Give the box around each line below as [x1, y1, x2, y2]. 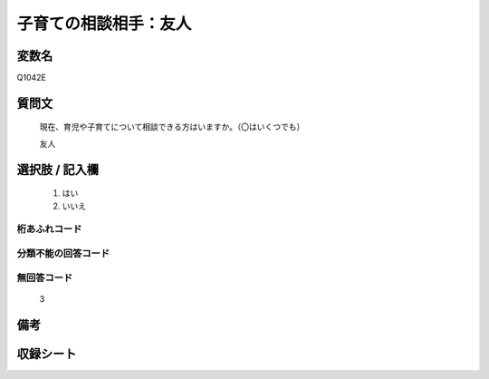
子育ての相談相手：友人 [16, 14, 192, 34]
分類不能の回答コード [16, 247, 110, 259]
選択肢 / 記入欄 [16, 161, 100, 177]
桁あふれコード [16, 223, 82, 236]
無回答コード [16, 271, 73, 284]
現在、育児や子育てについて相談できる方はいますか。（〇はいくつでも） [39, 121, 305, 132]
